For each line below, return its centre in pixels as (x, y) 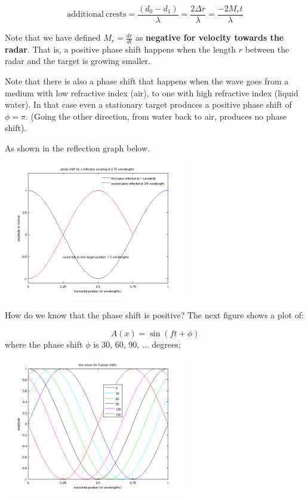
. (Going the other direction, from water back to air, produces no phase (156, 116)
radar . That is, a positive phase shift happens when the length (121, 49)
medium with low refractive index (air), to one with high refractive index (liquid (152, 92)
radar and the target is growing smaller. (78, 61)
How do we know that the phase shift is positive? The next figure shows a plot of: (154, 315)
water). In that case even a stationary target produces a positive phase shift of (148, 104)
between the (267, 49)
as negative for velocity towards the (210, 37)
